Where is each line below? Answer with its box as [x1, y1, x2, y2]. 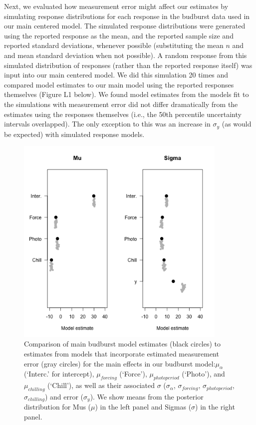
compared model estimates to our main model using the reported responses [4, 79, 234, 89]
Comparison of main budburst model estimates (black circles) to [24, 338, 221, 349]
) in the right [195, 401, 235, 412]
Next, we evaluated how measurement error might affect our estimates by [4, 1, 229, 11]
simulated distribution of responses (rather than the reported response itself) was [4, 59, 253, 70]
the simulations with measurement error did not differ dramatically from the [4, 98, 238, 109]
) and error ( [44, 391, 84, 401]
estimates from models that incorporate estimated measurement [24, 348, 219, 358]
